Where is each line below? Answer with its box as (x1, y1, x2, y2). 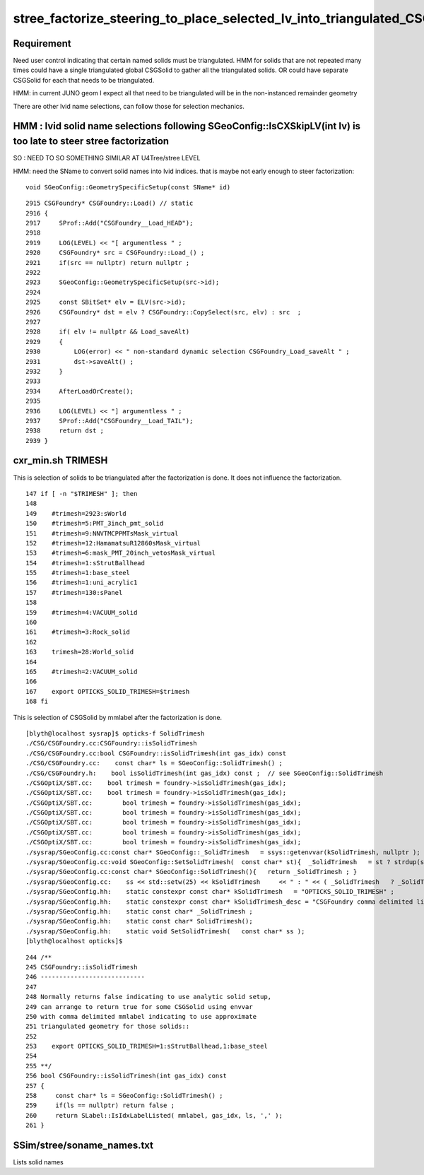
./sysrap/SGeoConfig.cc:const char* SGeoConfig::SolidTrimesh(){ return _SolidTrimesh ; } (25, 868, 358, 876)
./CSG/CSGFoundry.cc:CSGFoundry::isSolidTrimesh (25, 739, 197, 748)
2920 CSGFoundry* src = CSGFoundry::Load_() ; (25, 249, 205, 257)
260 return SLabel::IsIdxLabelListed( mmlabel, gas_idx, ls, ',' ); (25, 1111, 283, 1119)
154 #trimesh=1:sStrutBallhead (25, 559, 145, 567)
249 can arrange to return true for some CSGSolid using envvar (25, 1003, 254, 1010)
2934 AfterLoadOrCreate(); (25, 387, 134, 395)
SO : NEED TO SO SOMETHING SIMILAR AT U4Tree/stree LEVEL (13, 154, 201, 163)
